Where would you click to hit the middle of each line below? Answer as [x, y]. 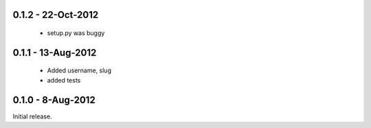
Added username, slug [79, 71]
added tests [64, 80]
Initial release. [32, 116]
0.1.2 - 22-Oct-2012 [56, 15]
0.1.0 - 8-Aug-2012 [54, 100]
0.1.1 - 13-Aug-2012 [55, 53]
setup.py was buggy [76, 33]
